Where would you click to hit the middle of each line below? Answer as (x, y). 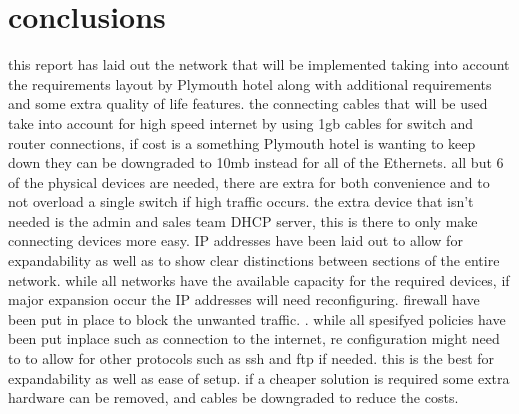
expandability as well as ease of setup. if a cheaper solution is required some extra (259, 377)
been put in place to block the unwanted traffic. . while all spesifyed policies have (257, 318)
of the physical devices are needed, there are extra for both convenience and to (249, 181)
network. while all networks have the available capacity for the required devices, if (259, 279)
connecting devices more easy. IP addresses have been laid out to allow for (235, 240)
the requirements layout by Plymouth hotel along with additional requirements (250, 83)
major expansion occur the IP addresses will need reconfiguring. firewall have (244, 299)
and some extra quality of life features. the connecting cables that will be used (248, 103)
